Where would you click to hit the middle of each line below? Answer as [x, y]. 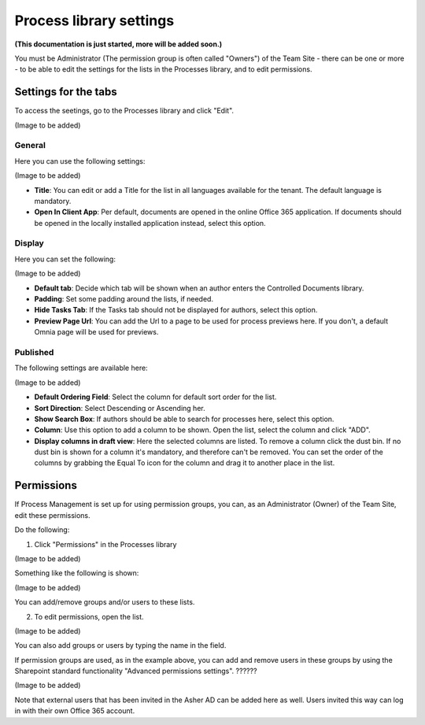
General [30, 146]
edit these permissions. [52, 515]
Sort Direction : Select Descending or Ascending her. [120, 408]
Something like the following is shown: [77, 573]
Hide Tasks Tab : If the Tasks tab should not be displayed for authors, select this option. [176, 310]
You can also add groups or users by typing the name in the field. [120, 645]
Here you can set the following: [65, 259]
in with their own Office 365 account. [75, 711]
